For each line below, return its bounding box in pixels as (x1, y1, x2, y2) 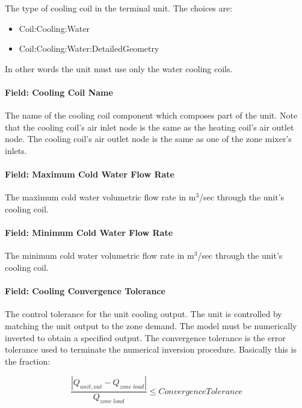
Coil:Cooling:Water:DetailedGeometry (19, 42, 159, 55)
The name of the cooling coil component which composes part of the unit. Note (5, 109, 298, 122)
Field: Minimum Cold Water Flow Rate (5, 226, 173, 239)
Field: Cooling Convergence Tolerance (5, 285, 165, 297)
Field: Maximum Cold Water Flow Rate (5, 168, 174, 181)
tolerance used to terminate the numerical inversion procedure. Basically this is (5, 343, 297, 356)
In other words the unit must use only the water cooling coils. (5, 62, 233, 75)
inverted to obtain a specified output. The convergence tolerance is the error (5, 331, 286, 344)
